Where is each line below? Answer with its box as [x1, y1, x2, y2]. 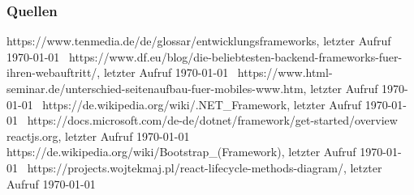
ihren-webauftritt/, [6, 64, 101, 81]
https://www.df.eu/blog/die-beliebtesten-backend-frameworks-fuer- [68, 48, 403, 65]
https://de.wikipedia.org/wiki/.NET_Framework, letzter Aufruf [42, 95, 362, 112]
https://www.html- [237, 64, 333, 81]
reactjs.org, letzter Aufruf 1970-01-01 [6, 127, 190, 144]
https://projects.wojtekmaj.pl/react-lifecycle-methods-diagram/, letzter [27, 159, 382, 176]
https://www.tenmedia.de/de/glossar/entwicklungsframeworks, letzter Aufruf [6, 32, 391, 49]
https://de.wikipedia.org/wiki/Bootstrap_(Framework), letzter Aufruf [6, 143, 356, 160]
